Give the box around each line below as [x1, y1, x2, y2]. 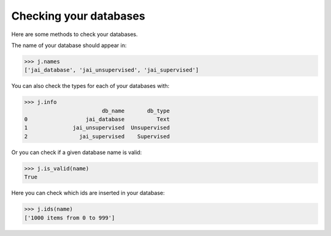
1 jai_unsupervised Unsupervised [24, 124, 170, 131]
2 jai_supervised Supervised [24, 133, 170, 140]
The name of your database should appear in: [11, 42, 127, 49]
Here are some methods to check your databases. [11, 31, 138, 38]
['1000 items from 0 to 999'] [24, 214, 115, 221]
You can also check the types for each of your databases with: [11, 83, 170, 90]
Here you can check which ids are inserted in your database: [11, 190, 165, 197]
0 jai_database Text [24, 116, 170, 123]
